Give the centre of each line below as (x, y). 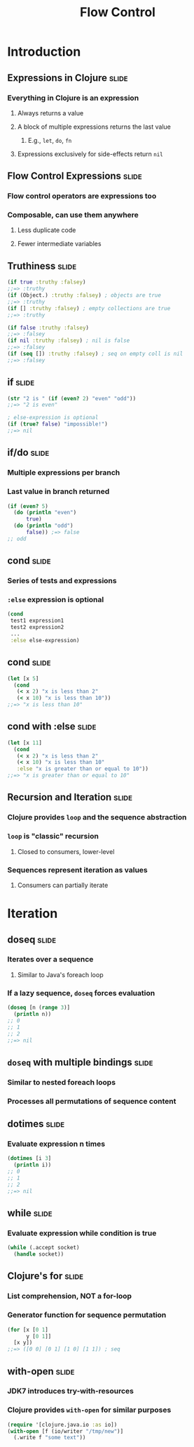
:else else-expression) (45, 640)
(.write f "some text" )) (50, 1438)
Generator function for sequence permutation (87, 1315)
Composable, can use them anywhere (73, 215)
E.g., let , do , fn (50, 140)
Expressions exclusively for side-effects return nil (90, 154)
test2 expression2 (37, 627)
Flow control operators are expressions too (82, 196)
